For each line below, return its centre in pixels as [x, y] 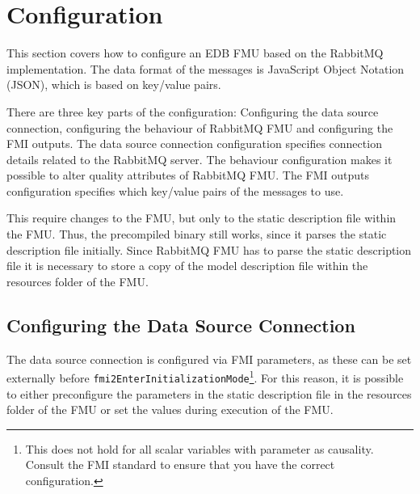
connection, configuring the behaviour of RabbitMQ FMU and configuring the [200, 127]
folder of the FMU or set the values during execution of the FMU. [170, 410]
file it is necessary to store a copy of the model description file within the [187, 266]
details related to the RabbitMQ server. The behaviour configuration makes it [199, 159]
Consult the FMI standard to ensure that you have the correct [180, 464]
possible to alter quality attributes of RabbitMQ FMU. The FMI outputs [188, 175]
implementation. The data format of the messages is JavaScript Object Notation [206, 68]
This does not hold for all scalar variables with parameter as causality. [199, 448]
